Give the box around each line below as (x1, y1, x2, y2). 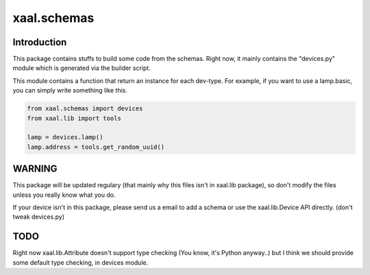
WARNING (12, 163, 58, 175)
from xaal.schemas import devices (27, 105, 143, 112)
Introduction (12, 36, 67, 48)
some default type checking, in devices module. (12, 258, 149, 267)
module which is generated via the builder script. (12, 64, 151, 72)
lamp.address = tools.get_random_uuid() (27, 143, 164, 151)
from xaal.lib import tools (27, 114, 121, 122)
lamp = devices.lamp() (27, 134, 103, 141)
